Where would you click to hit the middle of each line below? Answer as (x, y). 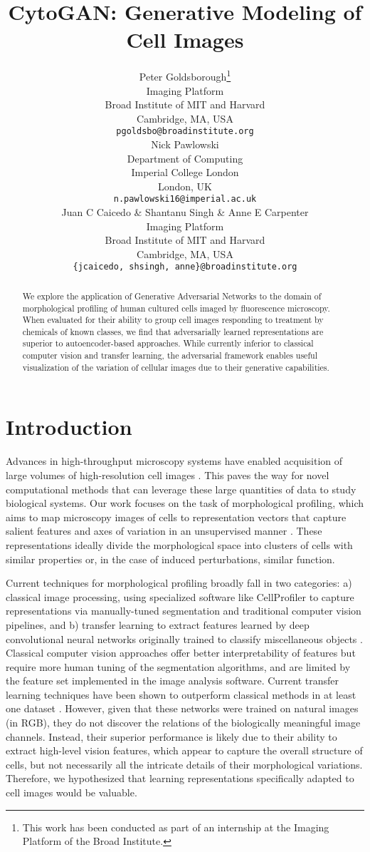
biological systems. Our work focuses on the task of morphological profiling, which (185, 503)
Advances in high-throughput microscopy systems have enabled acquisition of (174, 461)
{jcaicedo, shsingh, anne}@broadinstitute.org (185, 267)
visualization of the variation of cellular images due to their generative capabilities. (176, 367)
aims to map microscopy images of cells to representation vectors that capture (176, 517)
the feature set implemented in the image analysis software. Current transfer (173, 681)
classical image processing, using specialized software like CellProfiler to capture (180, 596)
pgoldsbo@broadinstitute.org (185, 132)
